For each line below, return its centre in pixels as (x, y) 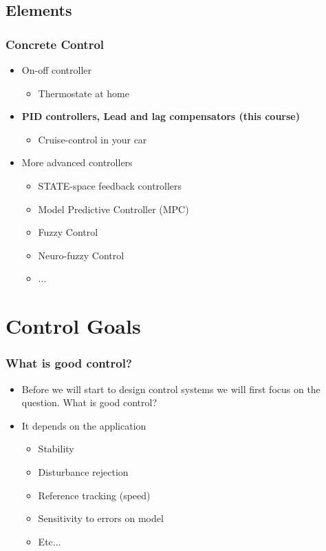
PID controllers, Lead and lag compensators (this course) (161, 116)
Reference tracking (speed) (94, 495)
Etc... (50, 541)
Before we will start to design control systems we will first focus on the (171, 389)
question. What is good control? (89, 402)
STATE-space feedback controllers (110, 185)
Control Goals (73, 326)
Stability (56, 449)
